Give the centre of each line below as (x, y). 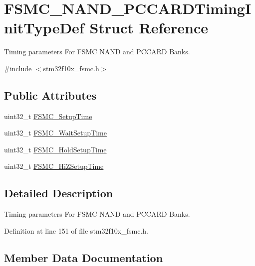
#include (18, 68)
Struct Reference (149, 28)
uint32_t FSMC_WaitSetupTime (55, 133)
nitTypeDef (44, 28)
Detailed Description (59, 193)
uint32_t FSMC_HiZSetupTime (54, 166)
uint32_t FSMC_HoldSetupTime (55, 149)
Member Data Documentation (84, 257)
